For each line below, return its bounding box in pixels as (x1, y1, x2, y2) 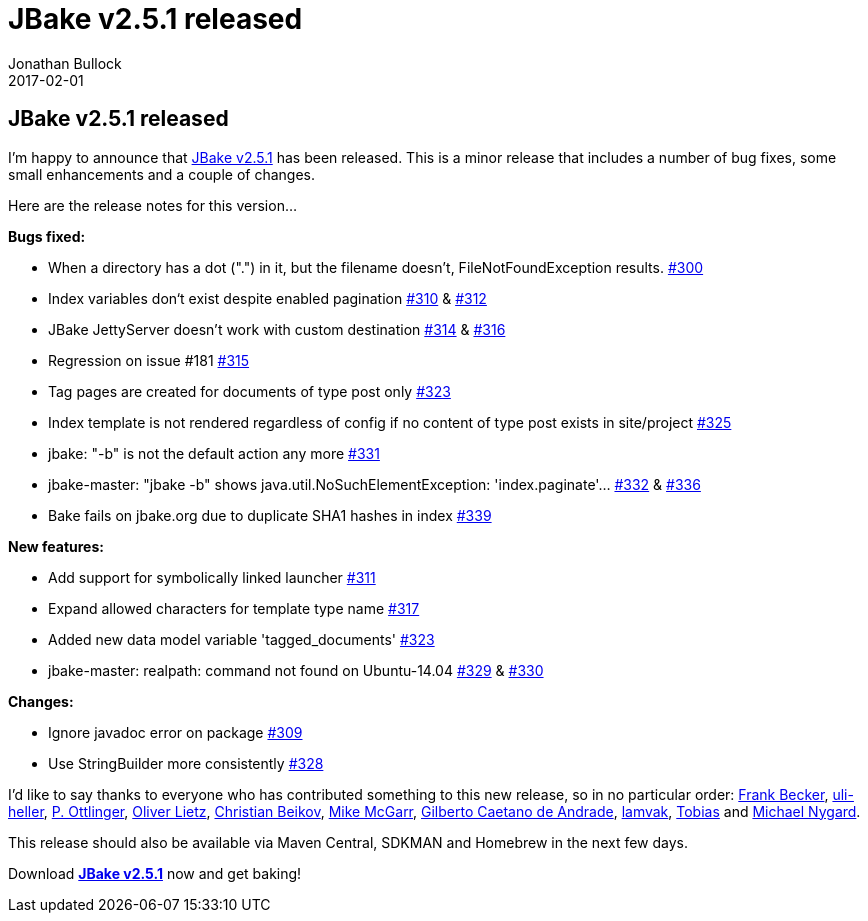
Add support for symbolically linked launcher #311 (48, 568, 376, 586)
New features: (8, 537, 104, 555)
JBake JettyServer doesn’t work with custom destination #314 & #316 (48, 320, 506, 338)
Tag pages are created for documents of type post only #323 (48, 382, 451, 400)
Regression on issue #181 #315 (48, 351, 250, 369)
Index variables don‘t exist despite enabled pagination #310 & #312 (48, 289, 487, 307)
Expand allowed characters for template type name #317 (48, 599, 420, 617)
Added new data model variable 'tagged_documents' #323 (48, 630, 435, 648)
